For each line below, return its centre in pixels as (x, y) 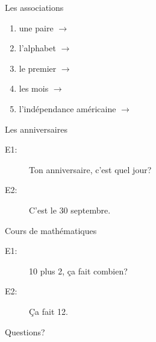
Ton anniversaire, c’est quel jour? (90, 169)
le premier (38, 68)
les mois (34, 88)
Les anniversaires (36, 129)
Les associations (34, 7)
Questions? (25, 331)
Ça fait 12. (48, 311)
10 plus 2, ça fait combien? (78, 271)
